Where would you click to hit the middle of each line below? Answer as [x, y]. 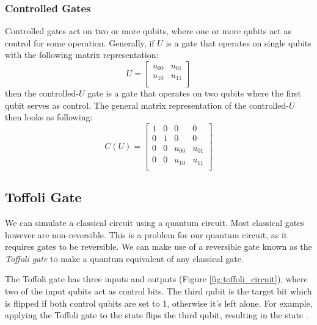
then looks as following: [49, 117]
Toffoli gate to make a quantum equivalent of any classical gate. [124, 258]
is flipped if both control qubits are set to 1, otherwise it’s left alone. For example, [159, 303]
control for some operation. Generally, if [80, 42]
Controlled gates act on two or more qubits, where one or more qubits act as [148, 31]
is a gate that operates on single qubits [239, 42]
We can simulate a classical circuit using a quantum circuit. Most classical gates [155, 223]
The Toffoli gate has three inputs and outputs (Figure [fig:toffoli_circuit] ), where [156, 279]
